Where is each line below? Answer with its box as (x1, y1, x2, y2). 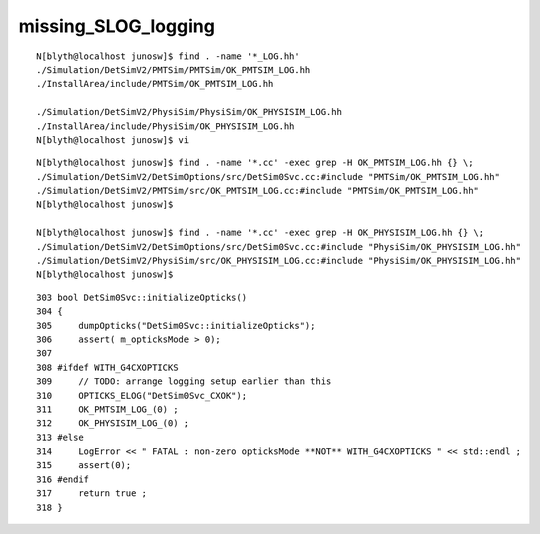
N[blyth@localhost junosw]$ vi (36, 134, 190, 145)
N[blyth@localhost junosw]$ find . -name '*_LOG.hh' (36, 50, 300, 62)
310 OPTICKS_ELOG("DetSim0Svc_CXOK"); (36, 390, 248, 401)
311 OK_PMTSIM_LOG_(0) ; (36, 403, 179, 415)
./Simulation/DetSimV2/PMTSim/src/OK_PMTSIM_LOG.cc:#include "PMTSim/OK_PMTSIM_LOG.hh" (36, 185, 480, 197)
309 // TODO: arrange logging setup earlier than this (36, 376, 332, 387)
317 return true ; (36, 488, 148, 499)
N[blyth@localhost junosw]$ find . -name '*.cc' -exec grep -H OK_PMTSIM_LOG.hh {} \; (36, 157, 474, 169)
